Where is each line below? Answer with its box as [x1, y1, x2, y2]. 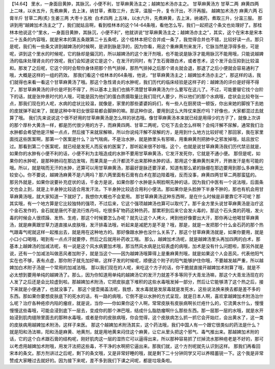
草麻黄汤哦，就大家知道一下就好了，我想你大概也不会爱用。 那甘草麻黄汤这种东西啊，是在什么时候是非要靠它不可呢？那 [9, 193, 261, 199]
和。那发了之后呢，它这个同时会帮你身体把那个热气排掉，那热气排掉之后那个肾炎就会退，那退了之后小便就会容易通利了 [9, 65, 259, 71]
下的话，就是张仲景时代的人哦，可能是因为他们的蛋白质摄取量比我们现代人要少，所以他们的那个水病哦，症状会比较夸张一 [9, 93, 264, 99]
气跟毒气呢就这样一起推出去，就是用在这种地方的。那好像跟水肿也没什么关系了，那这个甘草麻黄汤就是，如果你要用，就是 [9, 229, 264, 235]
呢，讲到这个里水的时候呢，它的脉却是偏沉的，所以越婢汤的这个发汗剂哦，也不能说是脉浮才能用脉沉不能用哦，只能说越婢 [9, 50, 264, 57]
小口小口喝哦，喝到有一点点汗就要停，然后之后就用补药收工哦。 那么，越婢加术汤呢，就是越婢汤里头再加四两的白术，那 [9, 236, 261, 242]
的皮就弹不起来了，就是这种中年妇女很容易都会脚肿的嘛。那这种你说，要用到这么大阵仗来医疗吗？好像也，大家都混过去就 [9, 108, 264, 114]
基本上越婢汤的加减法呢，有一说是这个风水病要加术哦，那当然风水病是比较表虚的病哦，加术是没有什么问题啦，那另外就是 [9, 243, 264, 249]
